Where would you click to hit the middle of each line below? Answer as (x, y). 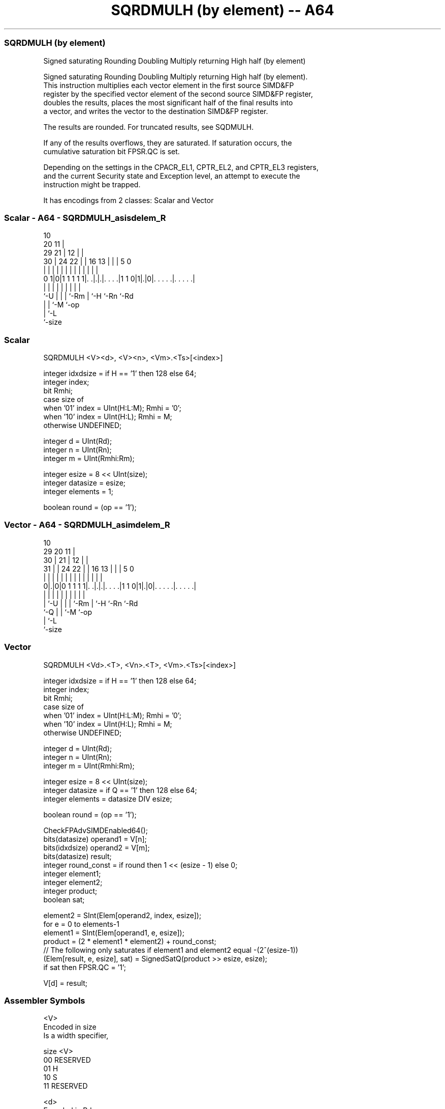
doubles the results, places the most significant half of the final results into (168, 102)
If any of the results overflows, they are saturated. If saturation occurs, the (168, 143)
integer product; (70, 891)
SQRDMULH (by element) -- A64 (222, 10)
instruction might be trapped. (92, 184)
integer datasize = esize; (85, 483)
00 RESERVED (67, 1060)
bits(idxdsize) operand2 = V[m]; (97, 847)
